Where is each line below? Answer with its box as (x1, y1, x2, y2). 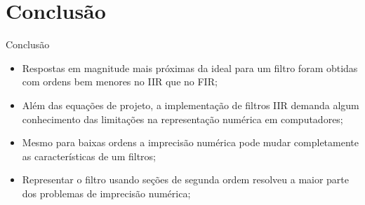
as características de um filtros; (22, 148, 156, 163)
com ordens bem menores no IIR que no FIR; (22, 74, 218, 89)
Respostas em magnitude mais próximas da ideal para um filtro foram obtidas (22, 60, 358, 75)
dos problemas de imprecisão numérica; (22, 185, 191, 200)
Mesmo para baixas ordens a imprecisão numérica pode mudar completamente (22, 135, 359, 150)
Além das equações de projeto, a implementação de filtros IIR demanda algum (22, 97, 359, 112)
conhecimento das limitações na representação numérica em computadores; (22, 111, 343, 126)
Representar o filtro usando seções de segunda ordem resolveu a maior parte (22, 172, 350, 187)
